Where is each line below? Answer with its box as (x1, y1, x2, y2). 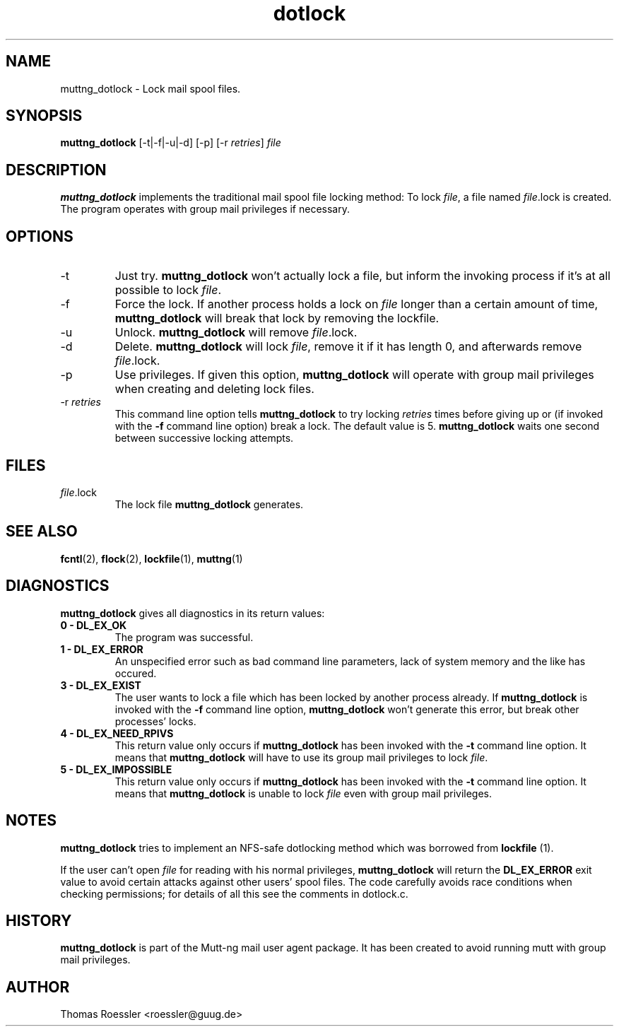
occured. (114, 667, 157, 679)
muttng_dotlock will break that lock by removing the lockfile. (114, 311, 440, 326)
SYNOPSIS (6, 107, 83, 125)
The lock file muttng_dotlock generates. (114, 498, 304, 510)
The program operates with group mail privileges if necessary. (60, 203, 350, 216)
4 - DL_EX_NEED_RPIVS (60, 727, 174, 739)
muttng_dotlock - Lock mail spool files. (60, 82, 241, 95)
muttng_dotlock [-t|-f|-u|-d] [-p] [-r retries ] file (60, 136, 281, 149)
